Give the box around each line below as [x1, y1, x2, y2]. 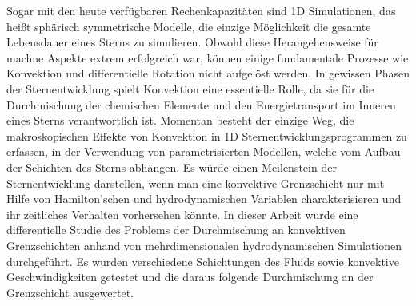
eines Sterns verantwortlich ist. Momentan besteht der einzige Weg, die [6, 112, 354, 129]
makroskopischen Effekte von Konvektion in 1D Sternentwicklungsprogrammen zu [6, 127, 407, 144]
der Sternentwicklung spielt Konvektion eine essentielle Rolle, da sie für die [6, 80, 374, 97]
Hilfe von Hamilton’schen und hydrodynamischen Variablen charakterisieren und [6, 190, 402, 207]
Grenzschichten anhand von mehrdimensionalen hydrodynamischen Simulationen [6, 236, 402, 253]
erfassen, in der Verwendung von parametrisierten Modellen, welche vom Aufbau [6, 143, 401, 160]
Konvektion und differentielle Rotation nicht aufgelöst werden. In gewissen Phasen [6, 65, 410, 81]
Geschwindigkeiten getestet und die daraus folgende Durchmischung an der [6, 268, 374, 285]
